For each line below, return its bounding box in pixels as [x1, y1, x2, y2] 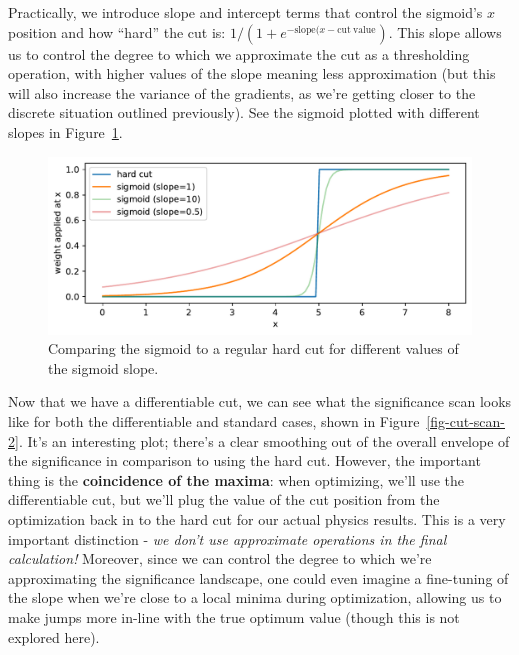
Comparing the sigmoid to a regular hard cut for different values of [48, 338, 459, 359]
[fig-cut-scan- [426, 410, 505, 431]
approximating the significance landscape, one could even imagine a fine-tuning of [8, 567, 509, 588]
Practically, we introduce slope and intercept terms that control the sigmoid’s [8, 2, 483, 22]
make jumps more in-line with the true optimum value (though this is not [8, 606, 460, 627]
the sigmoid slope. [48, 357, 159, 378]
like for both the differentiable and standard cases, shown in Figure [8, 410, 420, 431]
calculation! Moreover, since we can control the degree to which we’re [8, 548, 432, 569]
